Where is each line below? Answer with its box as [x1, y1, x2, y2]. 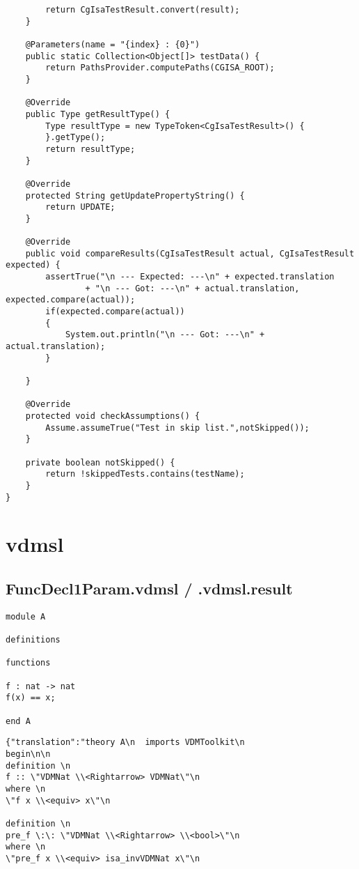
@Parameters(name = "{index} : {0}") [25, 39, 200, 49]
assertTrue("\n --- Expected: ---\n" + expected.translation [45, 272, 335, 282]
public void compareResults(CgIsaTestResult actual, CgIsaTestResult [25, 248, 355, 259]
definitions [6, 635, 61, 645]
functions [6, 658, 51, 668]
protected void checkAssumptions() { [25, 410, 200, 421]
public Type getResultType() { [25, 109, 170, 119]
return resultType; [45, 144, 136, 154]
